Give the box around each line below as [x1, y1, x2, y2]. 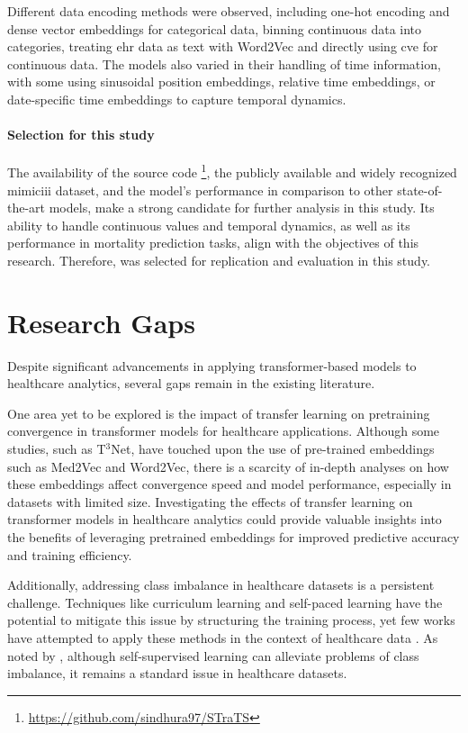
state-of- [397, 180, 443, 199]
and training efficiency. [7, 545, 132, 564]
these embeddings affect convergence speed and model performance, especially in [7, 475, 452, 493]
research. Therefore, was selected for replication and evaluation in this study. [7, 250, 431, 269]
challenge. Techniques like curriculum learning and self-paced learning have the [7, 593, 443, 611]
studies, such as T [7, 439, 106, 458]
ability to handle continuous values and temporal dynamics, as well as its [7, 215, 410, 234]
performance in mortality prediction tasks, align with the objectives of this [7, 233, 419, 252]
